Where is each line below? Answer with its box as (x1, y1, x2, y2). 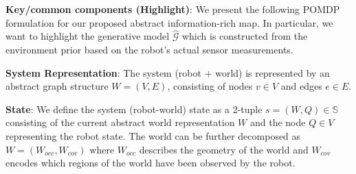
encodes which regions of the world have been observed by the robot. (5, 156, 296, 170)
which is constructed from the (181, 29, 308, 43)
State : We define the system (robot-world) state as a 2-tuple (5, 101, 263, 116)
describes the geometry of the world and (139, 142, 309, 156)
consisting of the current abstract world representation (5, 115, 235, 129)
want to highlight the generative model (5, 29, 170, 43)
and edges (280, 79, 322, 93)
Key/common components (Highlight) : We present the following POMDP (5, 2, 340, 16)
